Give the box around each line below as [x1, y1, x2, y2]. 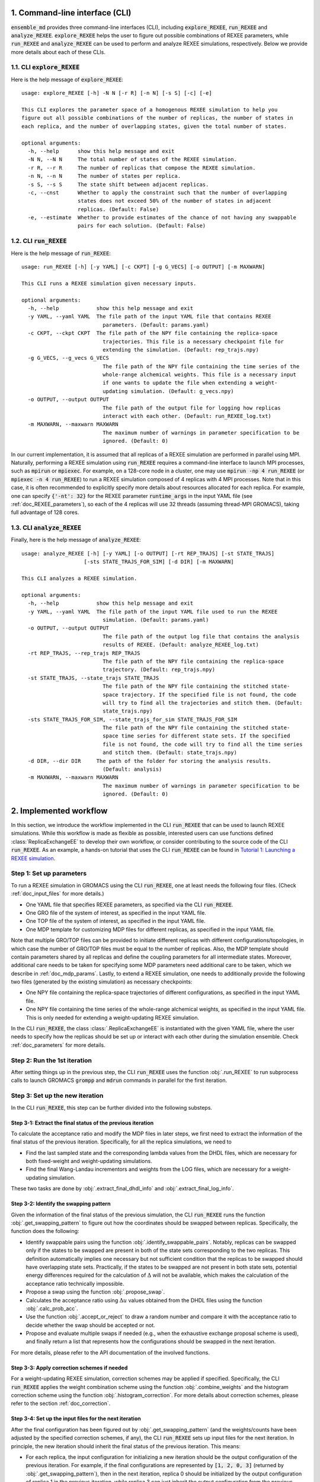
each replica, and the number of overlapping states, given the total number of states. [21, 123, 287, 130]
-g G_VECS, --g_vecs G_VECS [27, 354, 110, 362]
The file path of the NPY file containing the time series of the [103, 363, 300, 370]
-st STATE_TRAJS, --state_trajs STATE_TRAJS [27, 675, 159, 681]
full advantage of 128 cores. [11, 509, 79, 516]
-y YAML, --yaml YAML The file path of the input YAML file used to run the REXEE [27, 608, 278, 615]
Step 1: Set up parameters [11, 869, 87, 877]
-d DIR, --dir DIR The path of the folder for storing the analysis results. [27, 758, 272, 764]
